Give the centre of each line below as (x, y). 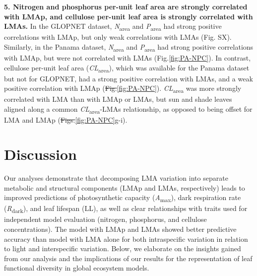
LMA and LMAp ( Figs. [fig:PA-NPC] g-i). (66, 120)
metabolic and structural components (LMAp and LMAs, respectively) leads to (125, 187)
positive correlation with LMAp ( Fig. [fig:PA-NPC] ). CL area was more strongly (123, 89)
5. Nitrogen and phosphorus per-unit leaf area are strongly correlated (126, 6)
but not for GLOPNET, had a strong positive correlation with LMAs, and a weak (128, 78)
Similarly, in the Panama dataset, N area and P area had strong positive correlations (129, 47)
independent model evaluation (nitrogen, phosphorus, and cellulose (105, 219)
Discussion (40, 154)
